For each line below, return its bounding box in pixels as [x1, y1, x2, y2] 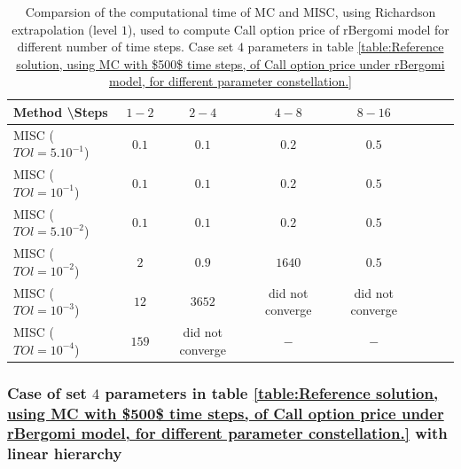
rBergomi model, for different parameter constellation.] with [7, 422, 448, 444]
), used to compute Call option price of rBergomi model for [127, 20, 449, 38]
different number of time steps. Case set [17, 37, 234, 56]
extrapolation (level [12, 20, 118, 38]
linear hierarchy [7, 442, 122, 465]
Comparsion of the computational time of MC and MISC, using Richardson [25, 3, 436, 20]
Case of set [7, 381, 87, 403]
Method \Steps [13, 102, 108, 121]
